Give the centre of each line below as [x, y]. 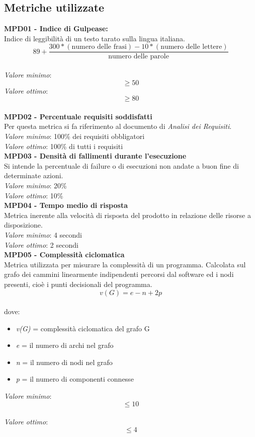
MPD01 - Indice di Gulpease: [56, 28]
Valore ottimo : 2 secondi [41, 244]
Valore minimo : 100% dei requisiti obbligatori [74, 136]
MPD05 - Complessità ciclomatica [64, 254]
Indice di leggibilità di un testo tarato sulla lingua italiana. [95, 38]
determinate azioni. [34, 175]
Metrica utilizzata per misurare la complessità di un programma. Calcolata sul [125, 264]
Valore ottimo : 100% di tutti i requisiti [64, 146]
